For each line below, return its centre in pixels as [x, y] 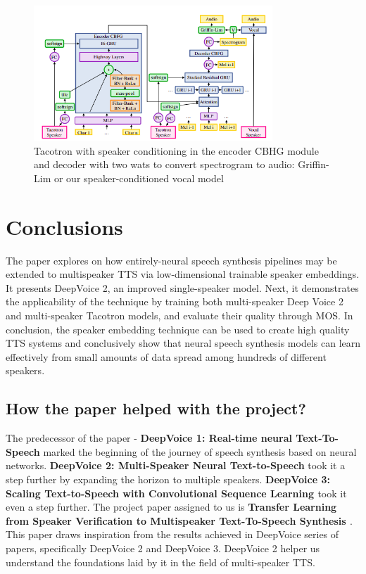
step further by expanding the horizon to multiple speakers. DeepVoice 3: [168, 479]
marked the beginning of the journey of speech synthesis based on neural [200, 451]
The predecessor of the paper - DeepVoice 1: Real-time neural [149, 438]
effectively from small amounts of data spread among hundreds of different [166, 356]
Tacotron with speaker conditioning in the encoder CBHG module [176, 150]
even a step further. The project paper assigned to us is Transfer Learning [171, 507]
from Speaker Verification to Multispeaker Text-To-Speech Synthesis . [179, 520]
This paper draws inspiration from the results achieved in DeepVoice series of [172, 534]
